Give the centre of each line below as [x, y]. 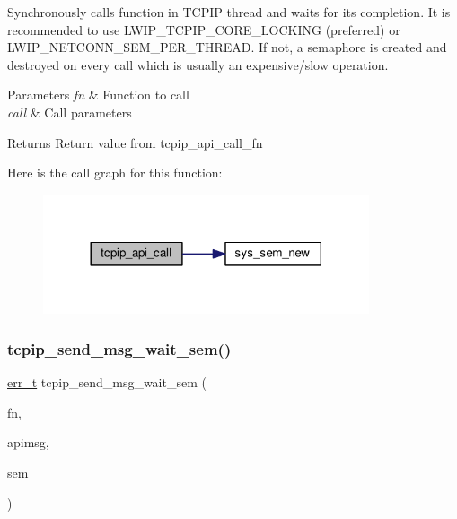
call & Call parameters [70, 112]
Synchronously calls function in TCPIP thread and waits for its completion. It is [229, 12]
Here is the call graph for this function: [115, 173]
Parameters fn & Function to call [98, 95]
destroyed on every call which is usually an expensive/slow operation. [198, 64]
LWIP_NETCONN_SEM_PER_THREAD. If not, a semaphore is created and [227, 47]
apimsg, [28, 442]
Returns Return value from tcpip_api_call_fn [135, 142]
